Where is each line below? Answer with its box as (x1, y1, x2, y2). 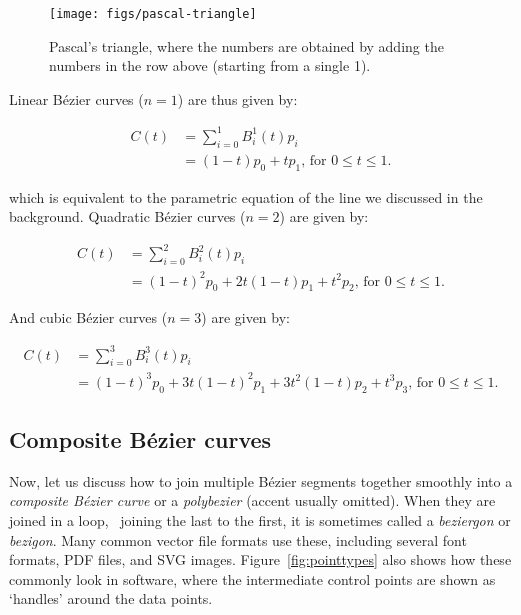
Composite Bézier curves (9, 424, 272, 455)
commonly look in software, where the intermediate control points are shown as (9, 568, 496, 589)
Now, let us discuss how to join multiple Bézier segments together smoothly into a (9, 470, 513, 491)
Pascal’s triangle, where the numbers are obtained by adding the (49, 35, 444, 56)
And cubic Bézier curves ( (9, 307, 168, 328)
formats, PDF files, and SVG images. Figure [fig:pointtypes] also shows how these (9, 549, 512, 570)
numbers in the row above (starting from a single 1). (49, 55, 371, 76)
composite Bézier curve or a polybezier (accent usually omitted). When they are (9, 490, 496, 511)
